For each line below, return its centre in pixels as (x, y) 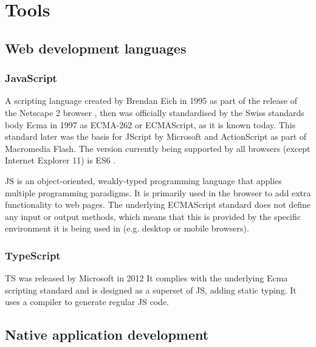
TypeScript (33, 255)
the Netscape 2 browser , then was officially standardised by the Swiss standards (155, 112)
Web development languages (96, 48)
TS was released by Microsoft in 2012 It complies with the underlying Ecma (146, 278)
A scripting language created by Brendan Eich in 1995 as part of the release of (151, 101)
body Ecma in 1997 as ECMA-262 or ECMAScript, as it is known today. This (150, 124)
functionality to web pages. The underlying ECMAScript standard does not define (158, 204)
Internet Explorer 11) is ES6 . (60, 160)
